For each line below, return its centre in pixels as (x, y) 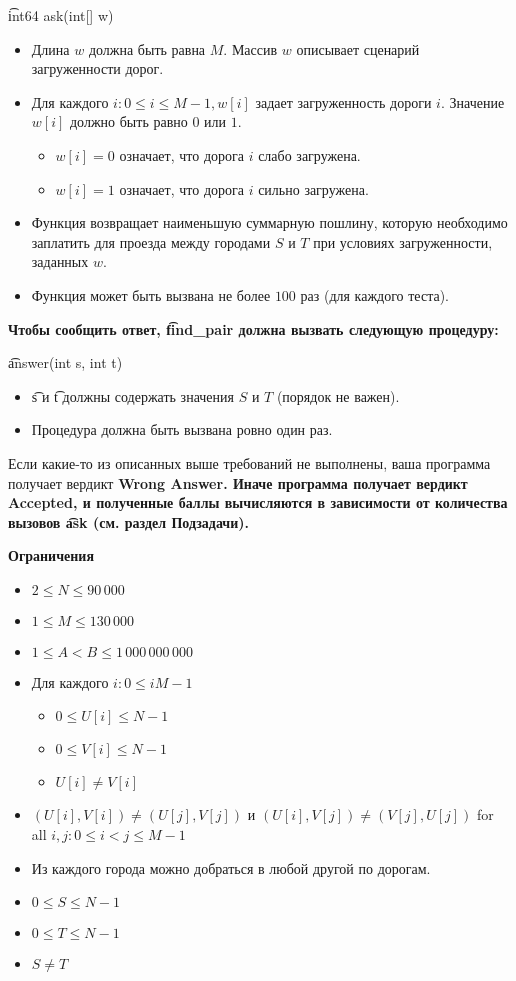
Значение (477, 101)
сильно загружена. (313, 188)
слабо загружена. (309, 154)
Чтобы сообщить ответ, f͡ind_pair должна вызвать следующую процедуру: (253, 328)
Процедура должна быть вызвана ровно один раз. (182, 429)
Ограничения (51, 555)
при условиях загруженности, (403, 241)
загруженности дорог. (97, 68)
